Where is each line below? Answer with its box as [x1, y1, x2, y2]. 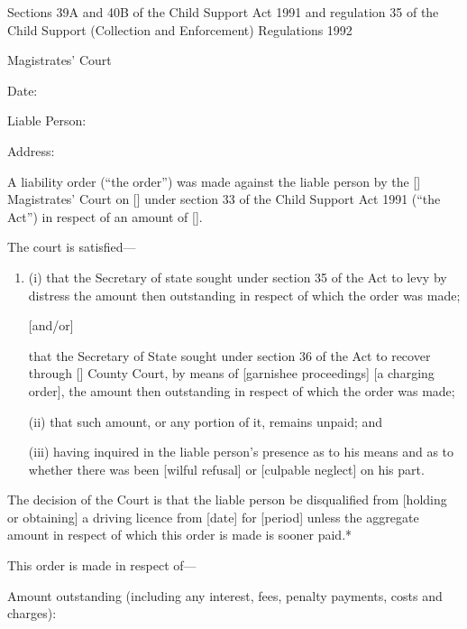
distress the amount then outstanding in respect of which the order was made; [28, 285, 461, 304]
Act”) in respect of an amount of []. [7, 207, 203, 226]
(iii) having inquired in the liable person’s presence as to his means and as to [28, 442, 454, 461]
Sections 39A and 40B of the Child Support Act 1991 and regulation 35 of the [7, 3, 439, 21]
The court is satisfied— [7, 237, 136, 256]
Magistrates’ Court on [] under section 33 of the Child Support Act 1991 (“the [7, 190, 441, 208]
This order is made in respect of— [7, 556, 197, 575]
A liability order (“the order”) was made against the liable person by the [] [7, 171, 421, 190]
